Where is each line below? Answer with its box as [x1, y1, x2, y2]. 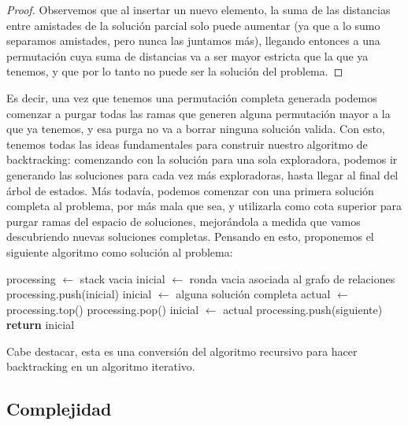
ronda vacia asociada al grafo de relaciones [189, 270, 395, 286]
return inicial [6, 316, 75, 333]
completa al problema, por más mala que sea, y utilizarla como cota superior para [6, 198, 402, 214]
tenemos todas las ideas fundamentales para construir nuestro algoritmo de [6, 135, 368, 152]
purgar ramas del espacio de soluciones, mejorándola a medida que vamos [6, 213, 361, 229]
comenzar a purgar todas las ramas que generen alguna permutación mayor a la [6, 105, 391, 121]
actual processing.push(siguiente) [223, 301, 383, 317]
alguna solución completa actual [176, 286, 331, 302]
